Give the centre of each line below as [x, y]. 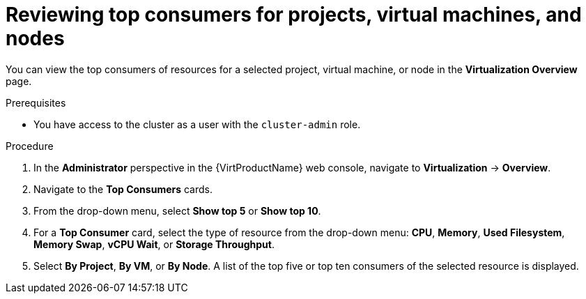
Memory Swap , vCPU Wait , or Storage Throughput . [154, 244]
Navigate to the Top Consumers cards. [123, 189]
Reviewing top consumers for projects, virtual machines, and [294, 15]
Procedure [30, 146]
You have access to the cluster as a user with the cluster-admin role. [197, 124]
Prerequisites [36, 102]
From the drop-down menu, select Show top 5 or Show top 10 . [177, 210]
